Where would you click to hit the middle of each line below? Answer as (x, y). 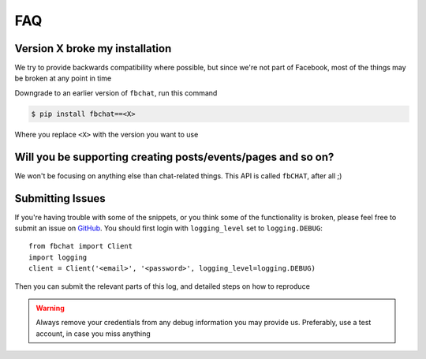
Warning (50, 308)
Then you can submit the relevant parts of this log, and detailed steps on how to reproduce (163, 286)
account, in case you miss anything (93, 333)
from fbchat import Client (81, 246)
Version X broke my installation (93, 49)
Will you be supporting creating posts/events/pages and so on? (174, 157)
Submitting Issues (60, 198)
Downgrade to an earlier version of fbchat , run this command (116, 93)
